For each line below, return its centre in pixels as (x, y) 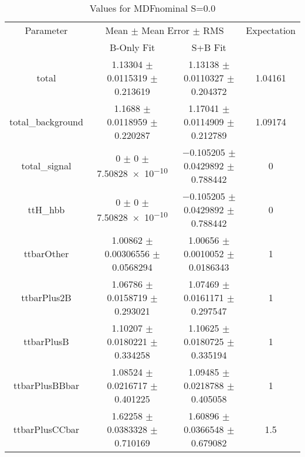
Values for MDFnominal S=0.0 (152, 8)
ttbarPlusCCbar (46, 429)
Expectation (271, 30)
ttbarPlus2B (46, 297)
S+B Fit (209, 47)
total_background (46, 122)
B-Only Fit (132, 47)
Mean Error (166, 30)
